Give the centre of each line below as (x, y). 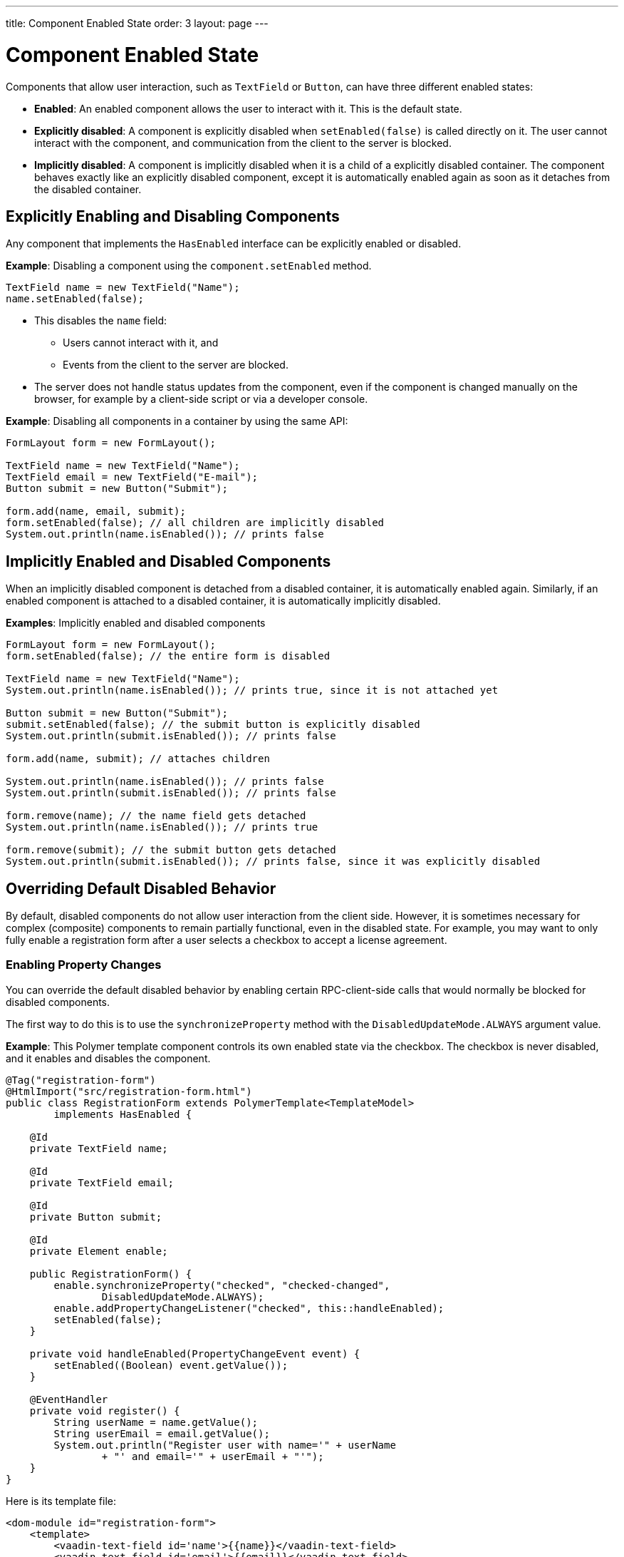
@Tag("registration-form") (81, 1080)
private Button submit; (96, 1217)
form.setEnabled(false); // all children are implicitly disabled (195, 523)
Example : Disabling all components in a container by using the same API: (177, 421)
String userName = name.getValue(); (156, 1422)
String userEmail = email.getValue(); (162, 1433)
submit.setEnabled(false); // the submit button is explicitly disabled (213, 725)
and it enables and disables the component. (108, 1058)
